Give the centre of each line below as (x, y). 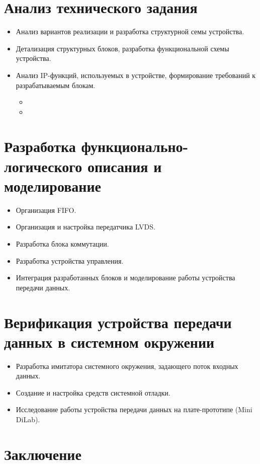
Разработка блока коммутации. (62, 243)
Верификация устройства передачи (118, 322)
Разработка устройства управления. (70, 260)
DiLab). (28, 419)
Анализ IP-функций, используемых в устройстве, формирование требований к (136, 75)
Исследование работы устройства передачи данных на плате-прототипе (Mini (134, 409)
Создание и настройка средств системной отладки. (93, 392)
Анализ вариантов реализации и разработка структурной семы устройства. (130, 31)
